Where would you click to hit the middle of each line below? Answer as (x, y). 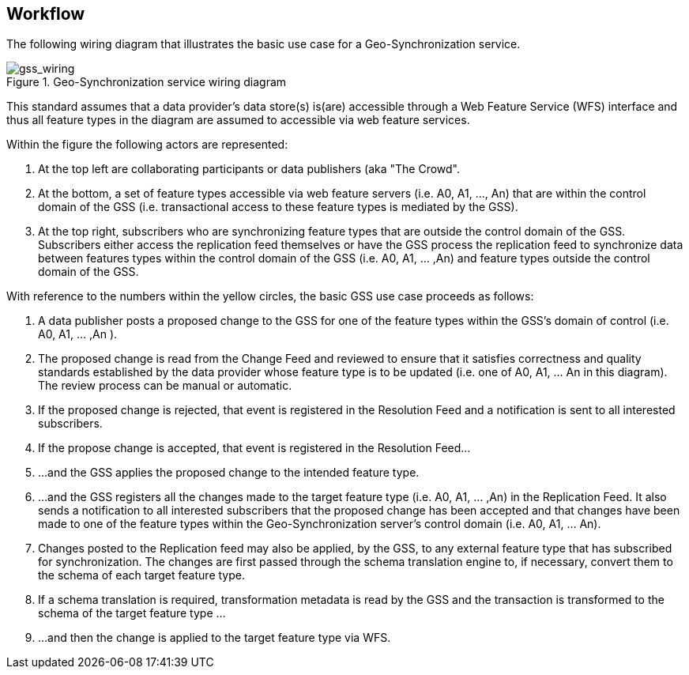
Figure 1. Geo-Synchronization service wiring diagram (147, 82)
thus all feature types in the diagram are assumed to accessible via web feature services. (238, 120)
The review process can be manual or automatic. (165, 386)
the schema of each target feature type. (141, 575)
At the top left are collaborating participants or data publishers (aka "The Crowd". (249, 169)
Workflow (46, 14)
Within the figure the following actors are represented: (147, 145)
